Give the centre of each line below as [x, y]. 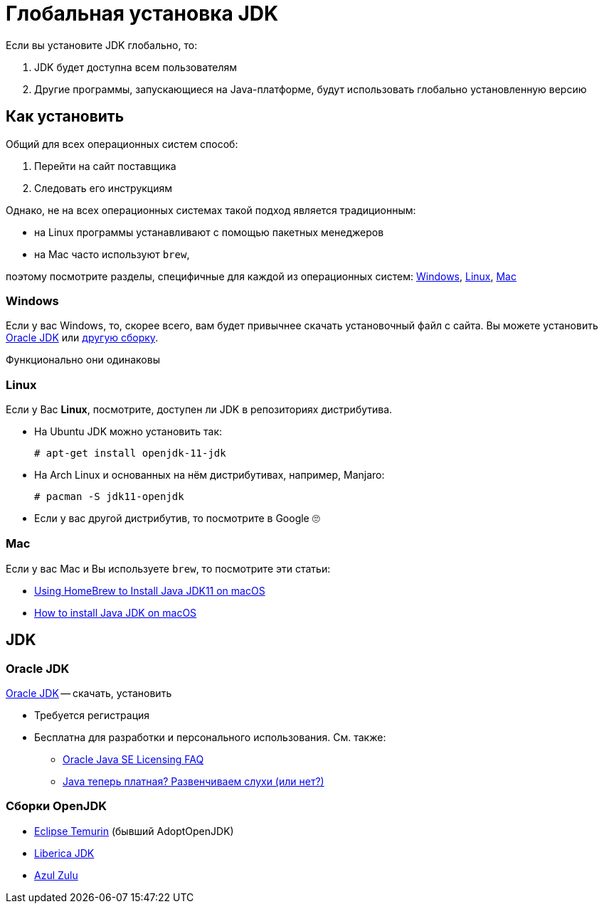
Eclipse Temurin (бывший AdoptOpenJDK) [134, 831]
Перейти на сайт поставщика [105, 166]
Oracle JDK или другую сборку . [82, 338]
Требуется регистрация [92, 716]
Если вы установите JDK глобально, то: [102, 45]
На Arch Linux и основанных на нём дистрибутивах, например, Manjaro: [210, 475]
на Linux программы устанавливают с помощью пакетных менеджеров [209, 232]
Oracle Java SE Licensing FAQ [133, 760]
